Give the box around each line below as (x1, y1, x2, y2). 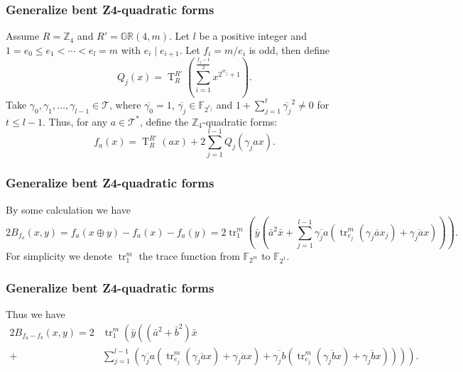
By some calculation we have (6, 202, 131, 217)
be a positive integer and (199, 28, 307, 43)
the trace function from (138, 248, 240, 263)
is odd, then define (249, 42, 329, 57)
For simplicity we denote (6, 248, 113, 263)
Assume (6, 28, 40, 43)
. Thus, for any (43, 114, 108, 128)
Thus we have (6, 306, 65, 321)
